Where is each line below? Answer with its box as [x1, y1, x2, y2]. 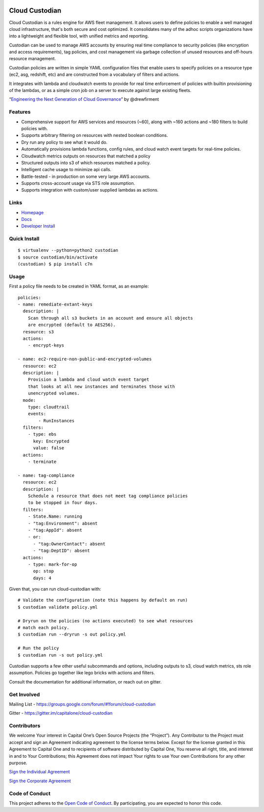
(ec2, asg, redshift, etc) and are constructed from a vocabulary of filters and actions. [9, 71, 180, 78]
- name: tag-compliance [18, 472, 75, 478]
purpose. [9, 760, 27, 766]
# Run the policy [18, 645, 59, 651]
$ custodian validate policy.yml [18, 604, 98, 610]
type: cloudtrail [27, 404, 69, 410]
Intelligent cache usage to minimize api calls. [21, 167, 112, 173]
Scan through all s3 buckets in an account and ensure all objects [27, 315, 193, 321]
